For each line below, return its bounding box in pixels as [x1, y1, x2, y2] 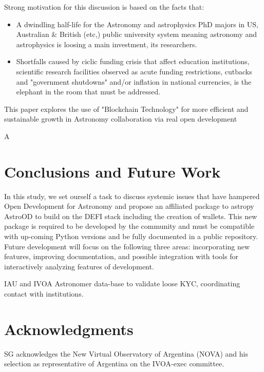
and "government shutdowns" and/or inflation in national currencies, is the [16, 76, 252, 87]
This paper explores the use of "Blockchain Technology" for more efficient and [4, 103, 249, 114]
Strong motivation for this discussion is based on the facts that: [4, 2, 204, 12]
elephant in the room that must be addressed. [16, 86, 161, 97]
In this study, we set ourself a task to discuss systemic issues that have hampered [4, 190, 260, 201]
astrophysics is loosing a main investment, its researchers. [16, 38, 197, 49]
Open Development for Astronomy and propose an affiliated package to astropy [4, 201, 254, 211]
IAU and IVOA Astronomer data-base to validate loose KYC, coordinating [4, 278, 240, 289]
